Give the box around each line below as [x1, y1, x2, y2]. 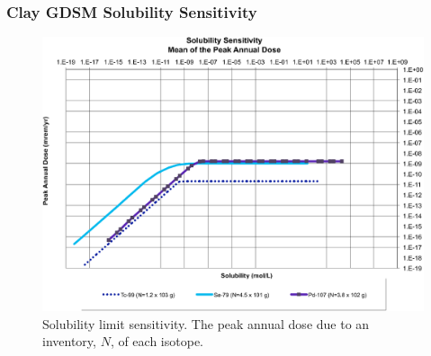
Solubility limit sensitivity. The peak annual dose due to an [42, 314, 370, 333]
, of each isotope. [110, 332, 203, 351]
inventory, [42, 332, 96, 351]
